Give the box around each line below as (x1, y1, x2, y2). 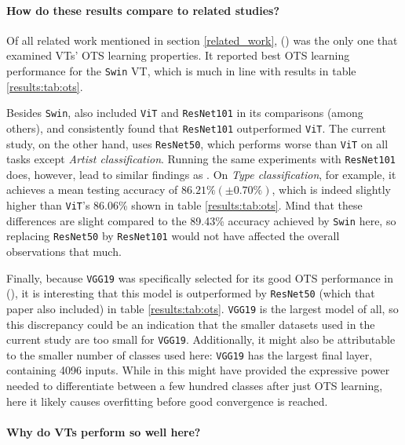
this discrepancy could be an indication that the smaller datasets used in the (6, 316, 375, 332)
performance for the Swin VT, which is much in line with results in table (6, 62, 356, 78)
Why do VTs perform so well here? (6, 423, 201, 440)
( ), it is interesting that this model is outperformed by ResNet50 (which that (6, 285, 375, 301)
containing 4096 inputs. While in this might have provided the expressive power (6, 362, 390, 378)
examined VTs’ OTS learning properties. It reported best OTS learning (6, 47, 350, 64)
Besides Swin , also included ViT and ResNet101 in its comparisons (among (6, 104, 363, 121)
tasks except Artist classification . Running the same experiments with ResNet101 (6, 151, 396, 167)
